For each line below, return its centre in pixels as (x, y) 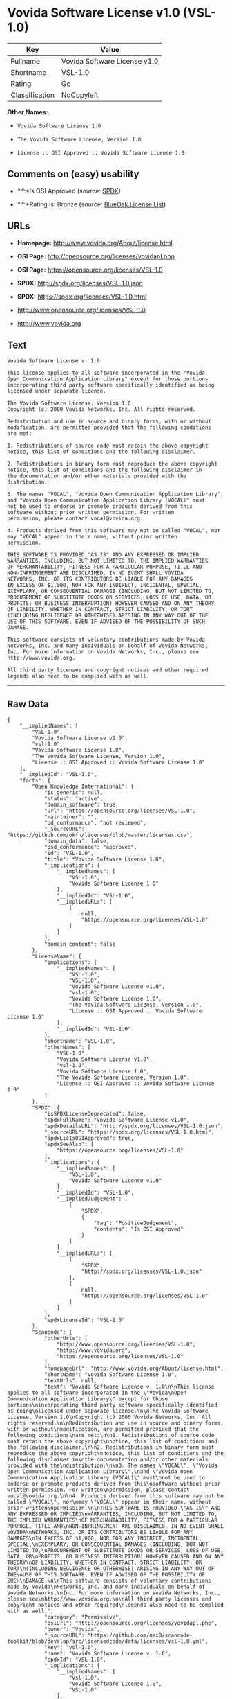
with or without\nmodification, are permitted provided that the (103, 1429)
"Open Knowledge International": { (83, 787)
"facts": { (35, 781)
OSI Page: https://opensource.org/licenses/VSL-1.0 (90, 270)
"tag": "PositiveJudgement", (135, 1223)
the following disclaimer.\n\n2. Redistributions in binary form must (111, 1447)
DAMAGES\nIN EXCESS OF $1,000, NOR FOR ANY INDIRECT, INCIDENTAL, (105, 1539)
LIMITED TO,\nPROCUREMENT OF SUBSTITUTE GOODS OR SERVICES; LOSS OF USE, (116, 1551)
